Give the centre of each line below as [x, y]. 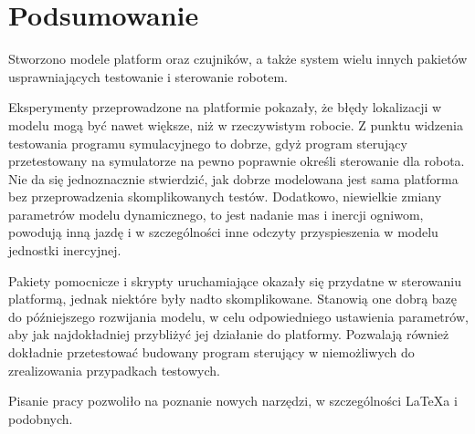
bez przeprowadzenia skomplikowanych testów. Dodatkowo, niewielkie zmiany [225, 196]
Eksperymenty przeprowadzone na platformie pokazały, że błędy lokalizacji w [225, 107]
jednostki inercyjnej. [65, 250]
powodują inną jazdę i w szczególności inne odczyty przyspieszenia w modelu [223, 232]
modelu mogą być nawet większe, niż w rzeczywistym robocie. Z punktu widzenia [236, 124]
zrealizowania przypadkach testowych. [114, 370]
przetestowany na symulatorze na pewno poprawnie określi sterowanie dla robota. [237, 161]
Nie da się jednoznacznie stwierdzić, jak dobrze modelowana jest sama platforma [233, 178]
